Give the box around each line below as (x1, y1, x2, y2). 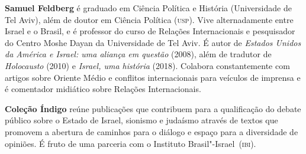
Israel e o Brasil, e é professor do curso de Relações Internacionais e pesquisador (5, 25, 295, 37)
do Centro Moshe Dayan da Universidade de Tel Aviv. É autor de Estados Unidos (5, 36, 301, 48)
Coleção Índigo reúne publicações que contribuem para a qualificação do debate (5, 102, 301, 114)
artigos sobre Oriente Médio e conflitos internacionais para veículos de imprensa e (5, 71, 301, 83)
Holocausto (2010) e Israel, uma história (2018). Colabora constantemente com (5, 59, 290, 71)
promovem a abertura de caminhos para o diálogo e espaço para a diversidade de (5, 125, 298, 137)
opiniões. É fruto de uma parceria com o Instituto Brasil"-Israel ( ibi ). (5, 137, 256, 149)
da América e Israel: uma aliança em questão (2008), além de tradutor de (5, 48, 272, 60)
